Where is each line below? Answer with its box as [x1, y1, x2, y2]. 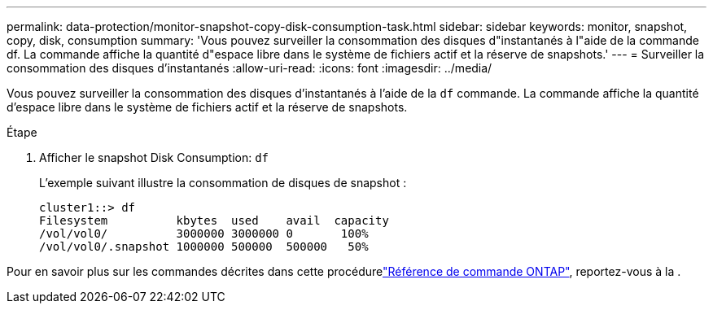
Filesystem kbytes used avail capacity [39, 214, 389, 227]
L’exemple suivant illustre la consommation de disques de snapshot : [39, 176, 407, 190]
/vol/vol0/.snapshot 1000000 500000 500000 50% [39, 240, 369, 253]
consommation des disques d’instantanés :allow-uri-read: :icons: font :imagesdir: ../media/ [7, 61, 492, 75]
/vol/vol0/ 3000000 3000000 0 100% [39, 227, 369, 240]
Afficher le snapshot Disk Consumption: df [39, 151, 269, 164]
